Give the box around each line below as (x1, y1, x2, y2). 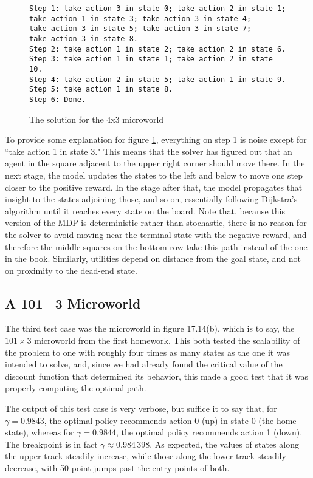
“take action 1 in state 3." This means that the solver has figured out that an (5, 145, 292, 157)
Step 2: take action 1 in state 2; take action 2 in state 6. (29, 44, 286, 53)
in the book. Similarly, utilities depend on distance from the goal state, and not (5, 252, 301, 265)
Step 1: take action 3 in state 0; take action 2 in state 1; (29, 4, 286, 13)
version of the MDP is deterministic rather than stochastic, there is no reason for (5, 216, 307, 229)
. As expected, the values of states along (150, 437, 299, 450)
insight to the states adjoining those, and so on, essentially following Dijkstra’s (5, 193, 298, 205)
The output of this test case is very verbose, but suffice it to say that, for (5, 402, 277, 415)
